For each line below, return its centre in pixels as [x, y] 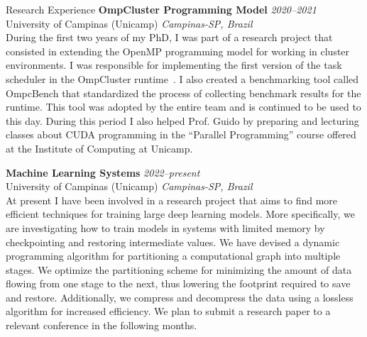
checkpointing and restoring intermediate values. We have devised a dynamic [173, 242]
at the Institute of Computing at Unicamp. [99, 148]
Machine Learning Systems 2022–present [103, 172]
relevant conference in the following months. [102, 325]
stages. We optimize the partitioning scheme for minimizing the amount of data [179, 269]
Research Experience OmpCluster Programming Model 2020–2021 [161, 9]
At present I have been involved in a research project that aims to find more [172, 200]
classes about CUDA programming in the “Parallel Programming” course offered [181, 134]
